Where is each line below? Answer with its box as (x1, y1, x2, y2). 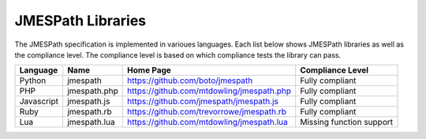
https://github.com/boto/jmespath (127, 75, 253, 86)
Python (19, 75, 47, 86)
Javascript (19, 96, 59, 107)
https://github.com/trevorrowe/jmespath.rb (127, 107, 287, 118)
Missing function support (300, 117, 394, 128)
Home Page (127, 65, 171, 76)
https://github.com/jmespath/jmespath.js (127, 96, 279, 107)
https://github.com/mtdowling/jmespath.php (127, 85, 292, 96)
